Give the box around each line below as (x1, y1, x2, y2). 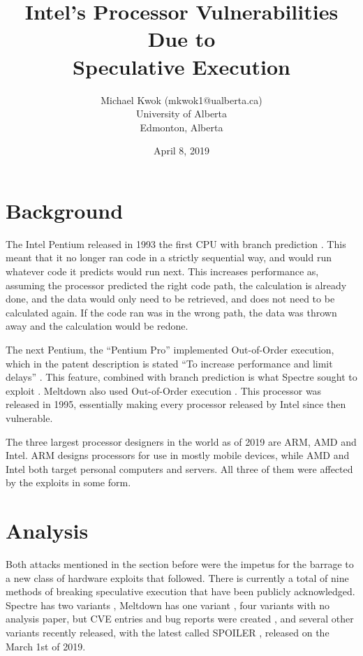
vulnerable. (6, 410, 53, 425)
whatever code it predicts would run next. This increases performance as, (6, 264, 319, 278)
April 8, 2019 (154, 143, 209, 158)
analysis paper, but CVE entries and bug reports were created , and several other (6, 611, 354, 626)
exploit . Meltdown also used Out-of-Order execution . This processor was (6, 383, 322, 398)
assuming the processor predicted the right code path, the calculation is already (6, 277, 347, 292)
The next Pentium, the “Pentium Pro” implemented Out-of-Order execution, (6, 342, 334, 356)
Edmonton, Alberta (140, 119, 223, 134)
